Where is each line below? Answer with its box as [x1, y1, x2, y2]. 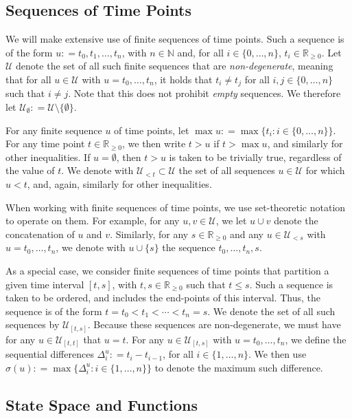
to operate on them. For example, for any [5, 213, 180, 228]
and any [229, 226, 264, 241]
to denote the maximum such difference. [154, 360, 323, 374]
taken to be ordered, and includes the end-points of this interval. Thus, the [5, 290, 320, 305]
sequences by [5, 317, 60, 332]
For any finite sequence [5, 122, 102, 137]
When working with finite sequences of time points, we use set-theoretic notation [5, 200, 346, 214]
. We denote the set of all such [207, 303, 336, 318]
